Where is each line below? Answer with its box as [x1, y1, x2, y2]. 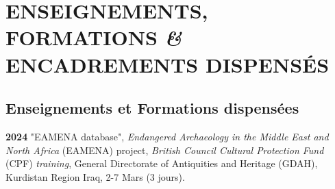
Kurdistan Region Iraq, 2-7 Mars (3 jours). [5, 169, 185, 184]
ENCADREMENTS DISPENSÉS [5, 50, 330, 78]
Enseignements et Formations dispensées [5, 97, 299, 118]
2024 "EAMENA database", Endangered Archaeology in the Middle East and [5, 129, 329, 143]
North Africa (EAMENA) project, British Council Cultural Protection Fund [5, 142, 324, 157]
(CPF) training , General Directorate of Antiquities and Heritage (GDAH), [5, 156, 318, 171]
